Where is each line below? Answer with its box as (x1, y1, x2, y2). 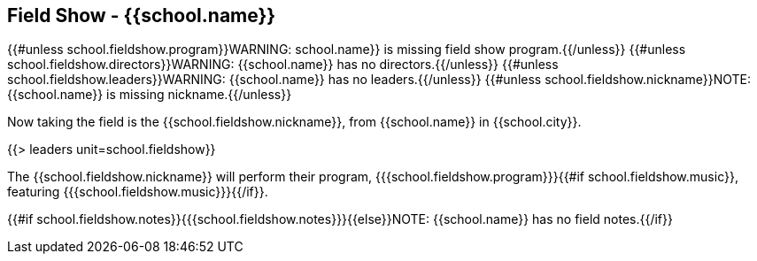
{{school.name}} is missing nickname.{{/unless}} (7, 87, 292, 103)
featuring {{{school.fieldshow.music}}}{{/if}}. (7, 184, 268, 200)
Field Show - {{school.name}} (7, 4, 276, 27)
